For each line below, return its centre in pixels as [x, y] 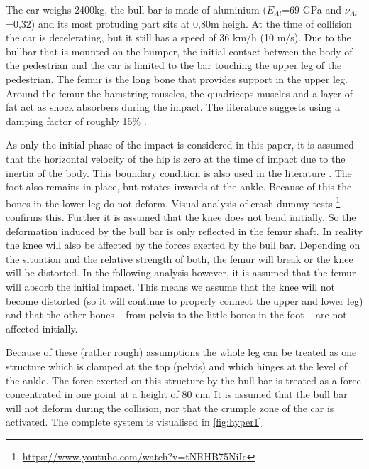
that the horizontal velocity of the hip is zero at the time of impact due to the [176, 158]
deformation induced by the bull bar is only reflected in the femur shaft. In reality [184, 231]
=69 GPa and [312, 9]
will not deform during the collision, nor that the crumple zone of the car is [170, 408]
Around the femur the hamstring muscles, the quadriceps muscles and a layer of [180, 93]
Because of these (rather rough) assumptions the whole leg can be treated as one [181, 352]
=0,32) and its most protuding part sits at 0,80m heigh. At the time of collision [179, 23]
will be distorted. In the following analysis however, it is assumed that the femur [181, 273]
